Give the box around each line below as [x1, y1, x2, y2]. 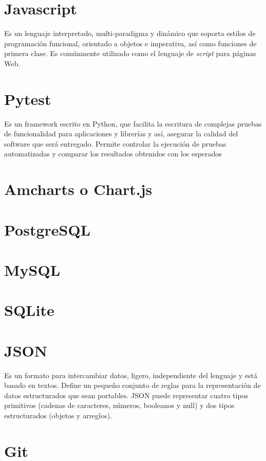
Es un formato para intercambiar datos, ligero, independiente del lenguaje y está [4, 369, 257, 380]
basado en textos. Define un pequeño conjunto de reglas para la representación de [4, 380, 261, 391]
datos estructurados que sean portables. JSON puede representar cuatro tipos [4, 389, 249, 400]
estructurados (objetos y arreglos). [4, 410, 112, 420]
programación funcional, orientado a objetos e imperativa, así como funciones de [4, 38, 257, 48]
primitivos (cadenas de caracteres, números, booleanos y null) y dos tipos [4, 400, 235, 411]
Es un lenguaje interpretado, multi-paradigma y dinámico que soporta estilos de [4, 28, 256, 39]
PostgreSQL [4, 219, 91, 240]
